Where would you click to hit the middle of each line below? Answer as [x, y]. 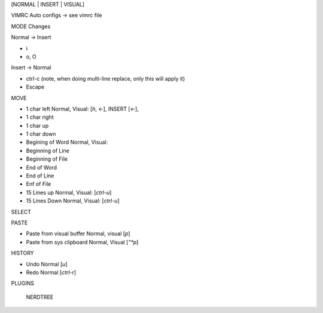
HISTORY [22, 253]
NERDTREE [40, 297]
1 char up [37, 125]
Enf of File [39, 184]
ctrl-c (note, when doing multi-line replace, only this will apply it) [106, 78]
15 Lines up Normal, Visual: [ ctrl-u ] [69, 192]
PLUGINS [23, 283]
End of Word [41, 167]
